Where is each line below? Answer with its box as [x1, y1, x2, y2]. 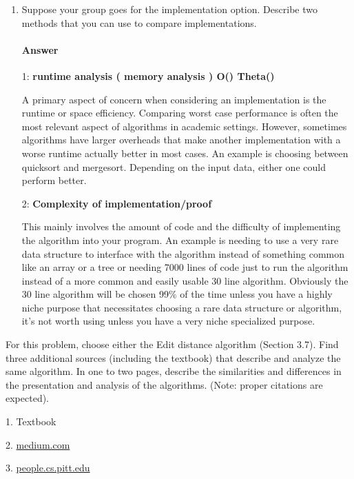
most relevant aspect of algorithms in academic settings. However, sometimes [21, 119, 347, 133]
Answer [21, 42, 59, 57]
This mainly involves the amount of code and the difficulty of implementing [21, 219, 341, 234]
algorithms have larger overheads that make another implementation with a [21, 132, 341, 147]
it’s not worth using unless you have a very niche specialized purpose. [21, 314, 315, 328]
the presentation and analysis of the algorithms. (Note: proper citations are [6, 377, 323, 391]
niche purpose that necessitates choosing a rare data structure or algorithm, [21, 300, 342, 314]
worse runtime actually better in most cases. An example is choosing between [21, 145, 348, 160]
